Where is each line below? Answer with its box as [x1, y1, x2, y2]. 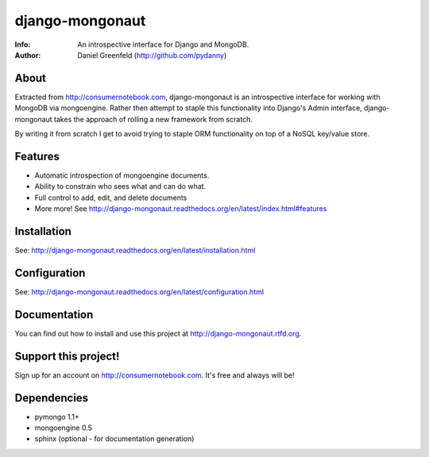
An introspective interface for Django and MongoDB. [77, 40, 249, 49]
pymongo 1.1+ [34, 412, 79, 421]
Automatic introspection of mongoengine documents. [34, 171, 210, 180]
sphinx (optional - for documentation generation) [34, 434, 195, 444]
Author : [14, 50, 41, 60]
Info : [14, 40, 31, 49]
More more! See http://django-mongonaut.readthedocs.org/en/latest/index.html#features [34, 204, 327, 213]
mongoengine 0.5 [34, 423, 93, 432]
